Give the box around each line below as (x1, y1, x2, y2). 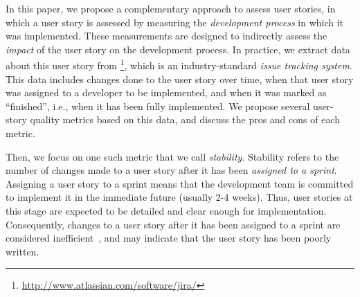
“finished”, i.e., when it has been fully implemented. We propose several (6, 98, 310, 113)
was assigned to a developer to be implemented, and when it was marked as (6, 85, 327, 100)
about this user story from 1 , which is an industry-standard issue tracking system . (6, 56, 352, 73)
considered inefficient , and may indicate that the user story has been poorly (6, 231, 332, 245)
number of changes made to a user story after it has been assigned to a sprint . (6, 163, 337, 177)
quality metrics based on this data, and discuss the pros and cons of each (30, 112, 341, 127)
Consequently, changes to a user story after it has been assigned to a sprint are (6, 217, 341, 231)
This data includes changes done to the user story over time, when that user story (6, 71, 354, 86)
